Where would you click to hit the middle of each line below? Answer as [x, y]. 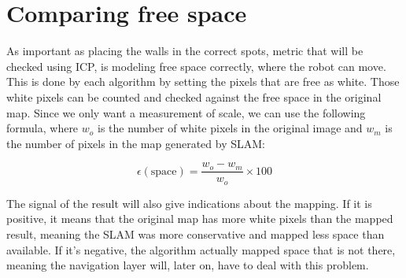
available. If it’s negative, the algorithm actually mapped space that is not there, [201, 249]
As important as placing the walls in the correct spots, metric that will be [185, 51]
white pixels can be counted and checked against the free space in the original [194, 96]
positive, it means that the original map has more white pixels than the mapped [200, 219]
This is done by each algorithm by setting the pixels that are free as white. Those [203, 82]
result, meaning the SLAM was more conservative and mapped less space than [196, 234]
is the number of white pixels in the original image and [230, 128]
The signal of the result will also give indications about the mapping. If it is [189, 203]
